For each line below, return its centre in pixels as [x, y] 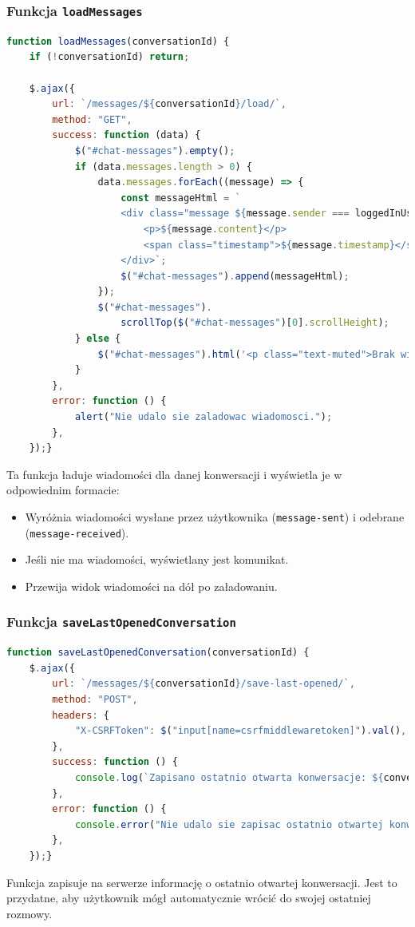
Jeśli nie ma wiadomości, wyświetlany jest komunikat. [157, 559]
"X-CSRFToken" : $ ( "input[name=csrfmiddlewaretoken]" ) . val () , [241, 731]
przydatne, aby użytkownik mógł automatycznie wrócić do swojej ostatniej [189, 898]
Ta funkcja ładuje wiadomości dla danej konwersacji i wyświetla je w [174, 474]
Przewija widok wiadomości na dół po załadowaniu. [151, 586]
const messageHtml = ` [181, 198]
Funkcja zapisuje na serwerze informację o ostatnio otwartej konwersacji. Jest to [202, 882]
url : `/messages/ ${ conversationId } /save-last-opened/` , [204, 684]
